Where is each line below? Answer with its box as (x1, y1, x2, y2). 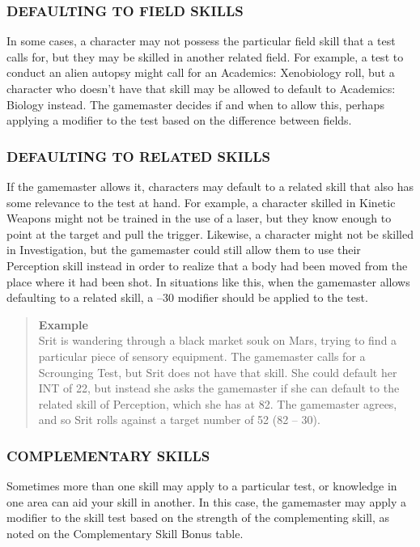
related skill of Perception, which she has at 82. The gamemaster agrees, (38, 395, 397, 412)
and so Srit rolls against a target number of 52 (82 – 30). (38, 411, 320, 428)
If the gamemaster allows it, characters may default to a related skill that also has (6, 178, 414, 194)
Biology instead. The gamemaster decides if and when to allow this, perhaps (6, 95, 384, 112)
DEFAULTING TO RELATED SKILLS (6, 146, 270, 166)
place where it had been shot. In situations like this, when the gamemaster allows (6, 273, 410, 290)
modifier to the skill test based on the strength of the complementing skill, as (6, 509, 390, 526)
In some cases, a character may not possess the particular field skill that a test (6, 32, 396, 49)
